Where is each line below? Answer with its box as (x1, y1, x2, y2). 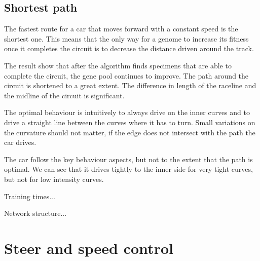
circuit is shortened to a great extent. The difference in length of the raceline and (4, 80, 256, 91)
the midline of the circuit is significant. (4, 90, 125, 100)
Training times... (4, 191, 55, 201)
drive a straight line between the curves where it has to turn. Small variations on (4, 117, 255, 127)
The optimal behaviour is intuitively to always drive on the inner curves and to (4, 107, 250, 118)
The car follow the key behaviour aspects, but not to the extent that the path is (4, 154, 253, 164)
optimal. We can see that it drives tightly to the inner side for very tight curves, (4, 164, 253, 174)
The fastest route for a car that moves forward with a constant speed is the (4, 23, 238, 34)
